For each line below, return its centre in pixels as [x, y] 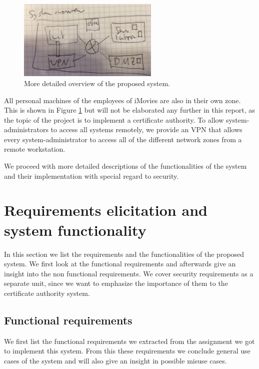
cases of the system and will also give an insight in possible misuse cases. [115, 360]
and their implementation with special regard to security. [91, 175]
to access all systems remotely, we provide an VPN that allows [146, 129]
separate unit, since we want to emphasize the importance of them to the [116, 283]
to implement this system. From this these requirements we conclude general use [127, 351]
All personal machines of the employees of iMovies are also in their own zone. [122, 100]
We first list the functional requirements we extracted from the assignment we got [129, 341]
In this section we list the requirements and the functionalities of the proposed [124, 254]
